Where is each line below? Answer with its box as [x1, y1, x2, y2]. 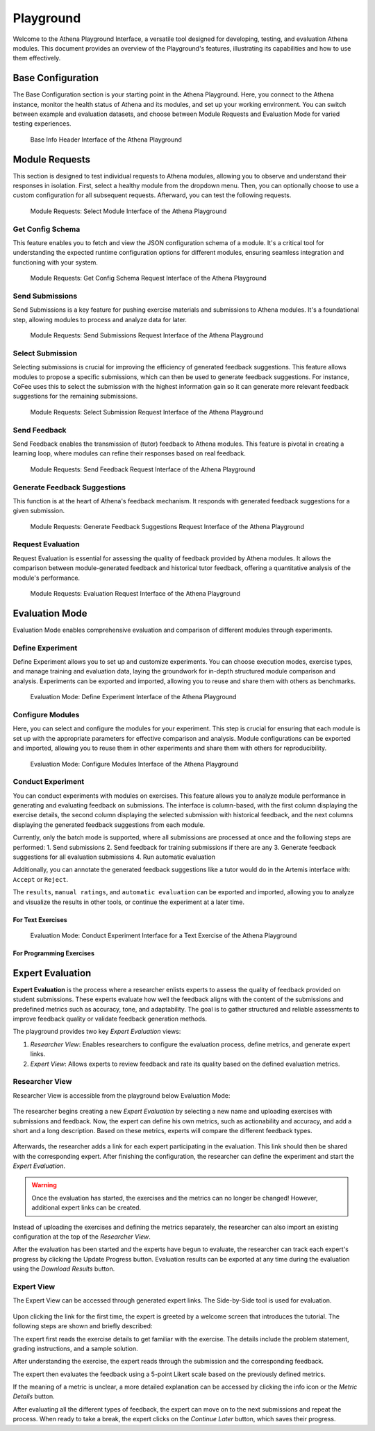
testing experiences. [12, 119, 72, 128]
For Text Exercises [12, 915, 67, 923]
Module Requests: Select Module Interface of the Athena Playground [30, 207, 227, 215]
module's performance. [12, 574, 80, 582]
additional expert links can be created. [31, 1203, 142, 1212]
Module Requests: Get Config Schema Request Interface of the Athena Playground [30, 274, 267, 283]
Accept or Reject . [12, 875, 69, 883]
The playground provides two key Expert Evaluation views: [12, 1028, 181, 1036]
